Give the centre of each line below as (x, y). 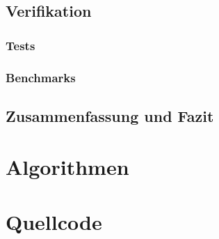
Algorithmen (67, 167)
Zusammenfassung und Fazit (110, 115)
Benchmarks (41, 77)
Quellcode (54, 221)
